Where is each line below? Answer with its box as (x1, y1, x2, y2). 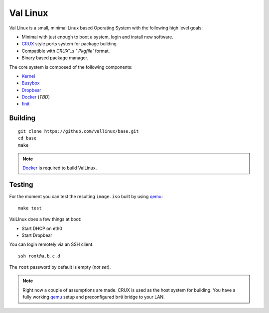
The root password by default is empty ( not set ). (9, 264, 111, 270)
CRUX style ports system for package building (21, 41, 117, 47)
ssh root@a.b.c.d (18, 253, 60, 259)
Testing (9, 181, 33, 189)
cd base (18, 135, 37, 141)
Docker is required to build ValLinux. (22, 165, 97, 171)
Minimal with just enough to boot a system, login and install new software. (21, 34, 174, 40)
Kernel (21, 73, 35, 79)
